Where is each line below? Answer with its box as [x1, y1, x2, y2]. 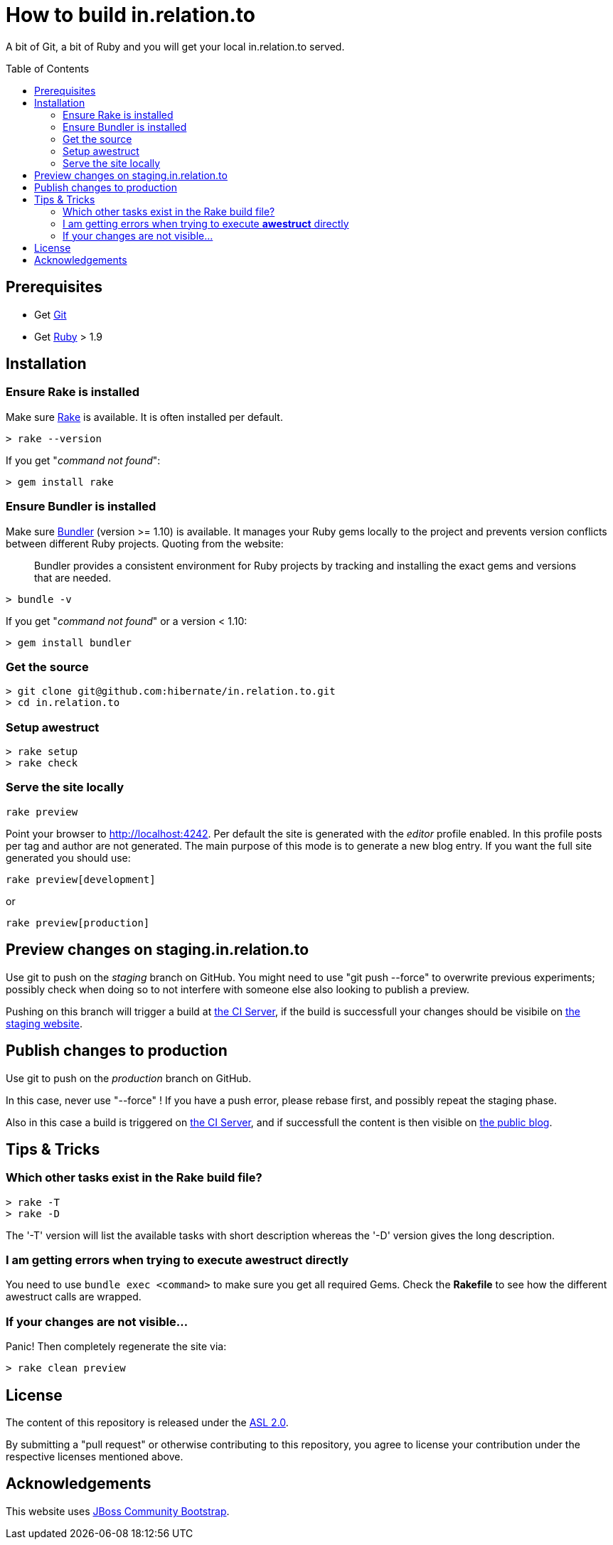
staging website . [6, 1017, 83, 1030]
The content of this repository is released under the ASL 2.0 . [6, 1416, 289, 1429]
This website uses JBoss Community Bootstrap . [6, 1504, 230, 1517]
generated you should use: [6, 851, 131, 864]
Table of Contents [6, 62, 90, 75]
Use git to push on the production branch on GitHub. [6, 1071, 252, 1084]
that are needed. [34, 571, 112, 584]
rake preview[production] [6, 916, 150, 929]
